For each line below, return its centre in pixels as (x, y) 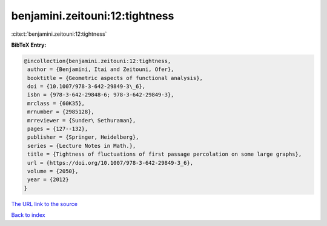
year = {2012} (48, 180)
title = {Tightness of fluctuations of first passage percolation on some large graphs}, (165, 154)
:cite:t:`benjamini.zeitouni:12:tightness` (59, 34)
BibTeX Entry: (29, 45)
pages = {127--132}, (58, 129)
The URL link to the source (45, 204)
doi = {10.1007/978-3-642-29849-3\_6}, (86, 87)
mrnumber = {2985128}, (61, 112)
